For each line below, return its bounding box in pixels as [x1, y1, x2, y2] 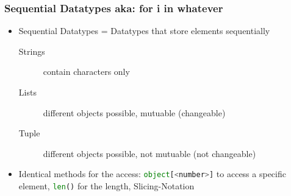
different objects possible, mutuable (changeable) [43, 106, 226, 119]
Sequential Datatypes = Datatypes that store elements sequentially [18, 24, 270, 37]
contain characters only [43, 65, 130, 78]
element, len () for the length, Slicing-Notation [18, 180, 195, 192]
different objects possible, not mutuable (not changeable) [43, 147, 256, 159]
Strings [18, 44, 45, 57]
